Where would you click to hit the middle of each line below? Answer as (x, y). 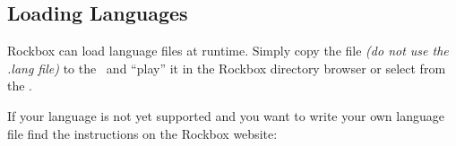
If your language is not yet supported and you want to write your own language (226, 115)
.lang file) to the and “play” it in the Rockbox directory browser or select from (227, 68)
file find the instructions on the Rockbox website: (142, 133)
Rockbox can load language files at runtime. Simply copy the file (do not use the (228, 51)
